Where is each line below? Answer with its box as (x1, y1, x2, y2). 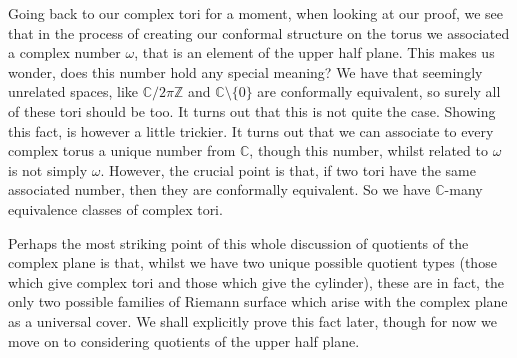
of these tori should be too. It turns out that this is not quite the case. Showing (8, 100, 496, 121)
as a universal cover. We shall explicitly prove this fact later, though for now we (8, 310, 497, 331)
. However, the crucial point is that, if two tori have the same (100, 159, 476, 180)
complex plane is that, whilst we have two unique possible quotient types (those (8, 252, 497, 273)
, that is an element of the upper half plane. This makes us (134, 42, 495, 63)
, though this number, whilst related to (249, 140, 488, 161)
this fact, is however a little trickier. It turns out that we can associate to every (8, 120, 494, 141)
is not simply (8, 159, 88, 180)
